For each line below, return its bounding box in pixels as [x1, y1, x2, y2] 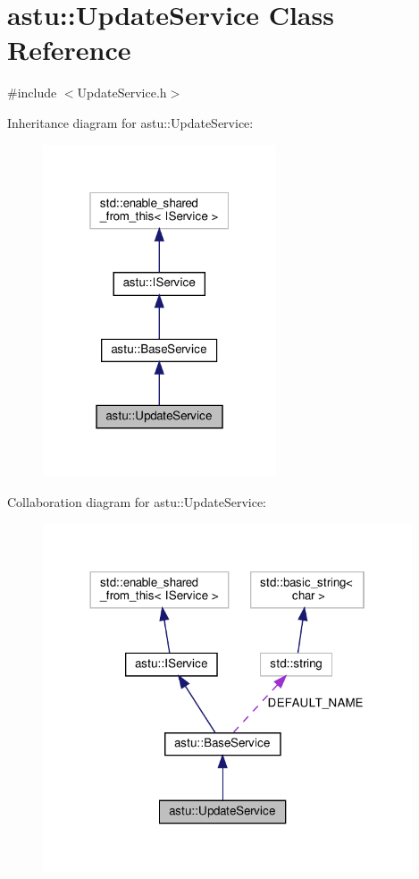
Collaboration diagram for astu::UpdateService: [7, 492, 267, 511]
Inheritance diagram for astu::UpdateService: [7, 113, 254, 131]
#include [7, 83, 57, 102]
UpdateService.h [77, 83, 167, 102]
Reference [7, 31, 131, 68]
